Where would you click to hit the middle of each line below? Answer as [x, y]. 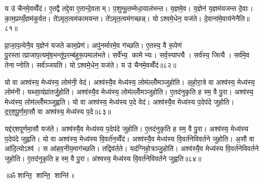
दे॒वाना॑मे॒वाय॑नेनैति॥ [227, 18]
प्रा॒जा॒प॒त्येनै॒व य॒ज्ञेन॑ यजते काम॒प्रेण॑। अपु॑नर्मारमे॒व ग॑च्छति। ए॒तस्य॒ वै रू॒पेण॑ [93, 45]
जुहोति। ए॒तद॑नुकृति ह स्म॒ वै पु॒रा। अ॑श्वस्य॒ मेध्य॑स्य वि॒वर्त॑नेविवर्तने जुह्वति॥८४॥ [103, 158]
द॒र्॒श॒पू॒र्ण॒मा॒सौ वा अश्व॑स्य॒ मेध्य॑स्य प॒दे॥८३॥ [58, 111]
